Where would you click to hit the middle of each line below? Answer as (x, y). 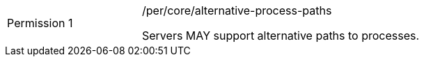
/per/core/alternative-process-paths (237, 10)
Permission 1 (40, 23)
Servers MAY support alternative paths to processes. (281, 36)
